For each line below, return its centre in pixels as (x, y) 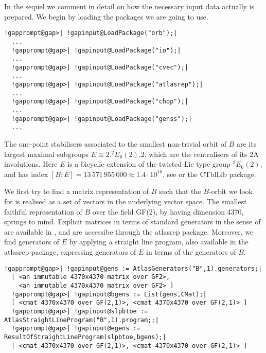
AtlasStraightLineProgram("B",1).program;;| (82, 320)
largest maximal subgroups (47, 154)
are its (246, 144)
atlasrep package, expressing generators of (70, 252)
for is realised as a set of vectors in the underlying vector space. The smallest (126, 201)
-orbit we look (230, 191)
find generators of (32, 242)
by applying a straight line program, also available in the (159, 242)
